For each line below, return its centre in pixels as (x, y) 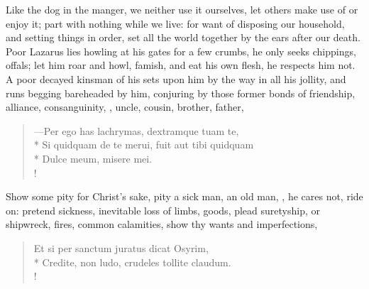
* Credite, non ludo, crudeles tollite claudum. (132, 262)
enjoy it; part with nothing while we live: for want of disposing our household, (175, 23)
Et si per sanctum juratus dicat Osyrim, (121, 247)
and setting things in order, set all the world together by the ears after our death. (183, 37)
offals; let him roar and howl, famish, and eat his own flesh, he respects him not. (181, 65)
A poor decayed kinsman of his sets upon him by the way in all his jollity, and (176, 78)
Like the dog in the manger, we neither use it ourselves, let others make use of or (182, 9)
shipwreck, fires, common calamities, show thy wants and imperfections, (162, 224)
